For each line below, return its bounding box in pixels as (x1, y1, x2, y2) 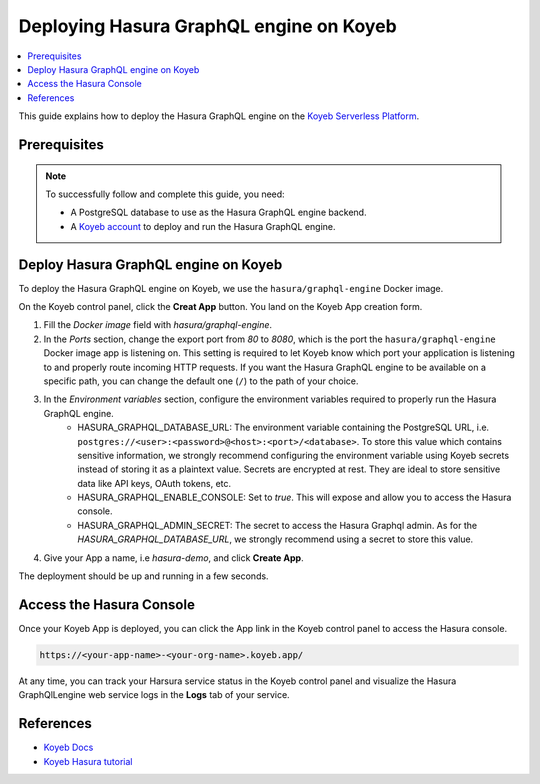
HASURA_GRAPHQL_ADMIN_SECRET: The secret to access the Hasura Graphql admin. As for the (77, 519, 478, 531)
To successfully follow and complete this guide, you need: (45, 188, 285, 200)
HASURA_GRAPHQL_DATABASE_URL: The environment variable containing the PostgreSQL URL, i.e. (77, 421, 490, 434)
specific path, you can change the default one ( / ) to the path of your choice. (43, 375, 359, 387)
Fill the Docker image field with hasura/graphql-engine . (43, 319, 273, 331)
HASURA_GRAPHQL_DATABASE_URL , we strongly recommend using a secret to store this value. (77, 533, 474, 545)
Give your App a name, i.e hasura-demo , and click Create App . (43, 551, 304, 564)
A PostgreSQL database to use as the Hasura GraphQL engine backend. (70, 206, 367, 219)
